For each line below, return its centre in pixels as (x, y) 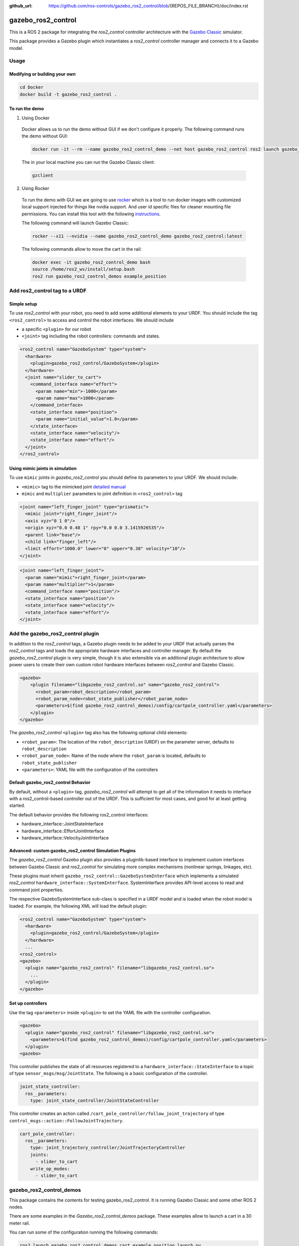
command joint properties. (36, 890)
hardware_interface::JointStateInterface (63, 824)
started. (17, 805)
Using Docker (36, 118)
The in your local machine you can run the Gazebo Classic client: (88, 162)
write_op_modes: (50, 1168)
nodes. (16, 1207)
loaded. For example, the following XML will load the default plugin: (78, 906)
